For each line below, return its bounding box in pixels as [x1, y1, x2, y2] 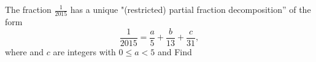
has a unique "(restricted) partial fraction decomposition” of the [70, 3, 311, 15]
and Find [157, 45, 192, 58]
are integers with [53, 45, 116, 58]
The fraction [5, 3, 52, 15]
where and [5, 45, 44, 58]
